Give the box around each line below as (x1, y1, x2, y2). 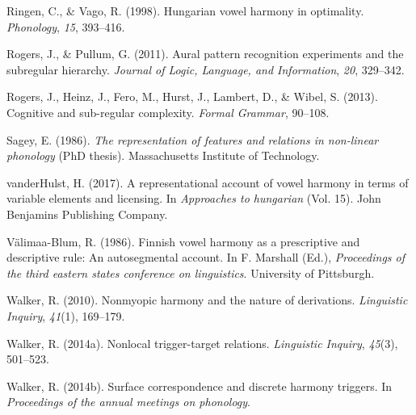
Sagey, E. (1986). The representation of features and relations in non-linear (6, 131, 379, 148)
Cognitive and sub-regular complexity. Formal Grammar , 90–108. (6, 103, 330, 120)
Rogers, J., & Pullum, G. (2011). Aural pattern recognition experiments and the (6, 45, 404, 62)
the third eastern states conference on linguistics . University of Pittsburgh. (6, 264, 375, 281)
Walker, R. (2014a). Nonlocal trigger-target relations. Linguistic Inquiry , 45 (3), (6, 334, 398, 351)
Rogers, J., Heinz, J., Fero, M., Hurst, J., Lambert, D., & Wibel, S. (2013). (6, 88, 378, 105)
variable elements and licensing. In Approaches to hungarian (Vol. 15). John (6, 190, 381, 207)
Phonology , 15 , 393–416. (6, 18, 125, 35)
